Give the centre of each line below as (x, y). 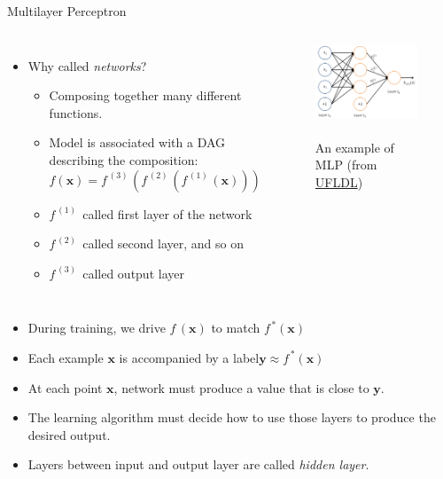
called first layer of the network (167, 213)
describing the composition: (124, 159)
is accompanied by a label (189, 357)
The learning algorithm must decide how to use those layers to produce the (232, 417)
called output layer (133, 273)
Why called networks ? (87, 65)
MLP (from (346, 165)
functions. (76, 112)
